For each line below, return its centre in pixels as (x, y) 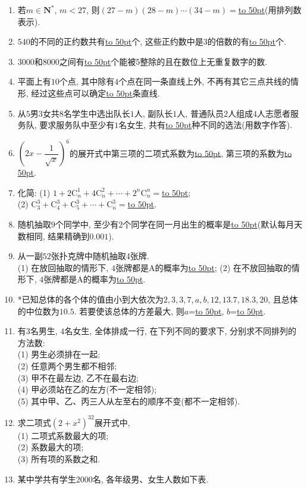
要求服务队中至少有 (77, 125)
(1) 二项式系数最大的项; (63, 435)
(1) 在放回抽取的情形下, (63, 267)
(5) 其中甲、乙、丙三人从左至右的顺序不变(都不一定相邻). (129, 401)
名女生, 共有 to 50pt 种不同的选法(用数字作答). (206, 125)
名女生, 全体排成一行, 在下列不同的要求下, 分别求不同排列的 (181, 331)
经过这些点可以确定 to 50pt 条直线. (95, 93)
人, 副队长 (153, 113)
